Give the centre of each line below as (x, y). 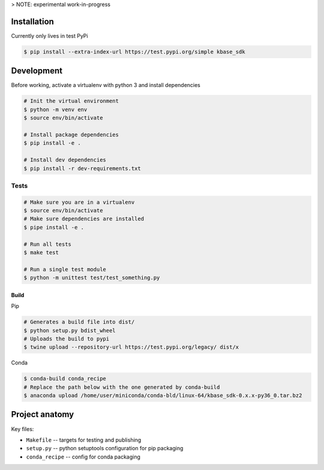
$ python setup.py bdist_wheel (70, 330)
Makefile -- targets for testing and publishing (84, 440)
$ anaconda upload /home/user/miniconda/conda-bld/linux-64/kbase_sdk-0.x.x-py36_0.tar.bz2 (163, 396)
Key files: (22, 429)
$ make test (41, 252)
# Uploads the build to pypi (67, 339)
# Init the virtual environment (71, 101)
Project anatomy (43, 414)
